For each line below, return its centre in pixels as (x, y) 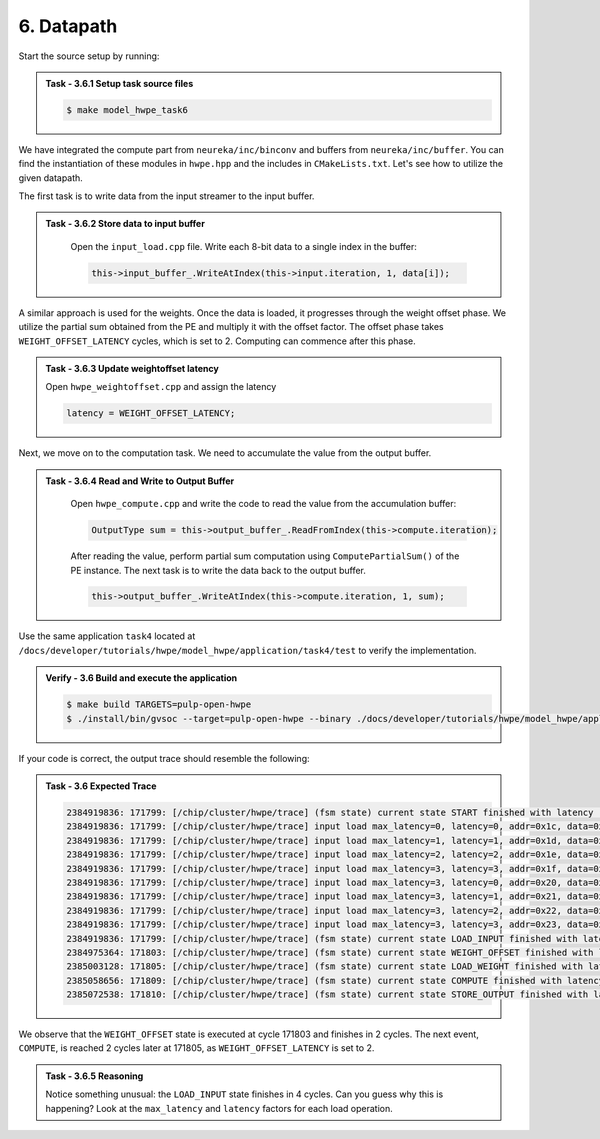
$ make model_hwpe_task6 (127, 109)
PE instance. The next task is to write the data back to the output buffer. (218, 570)
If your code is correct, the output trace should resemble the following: (164, 758)
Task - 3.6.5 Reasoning (94, 1076)
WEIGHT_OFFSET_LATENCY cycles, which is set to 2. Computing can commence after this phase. (217, 341)
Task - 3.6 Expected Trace (101, 786)
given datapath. (51, 177)
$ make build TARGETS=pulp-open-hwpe (159, 704)
